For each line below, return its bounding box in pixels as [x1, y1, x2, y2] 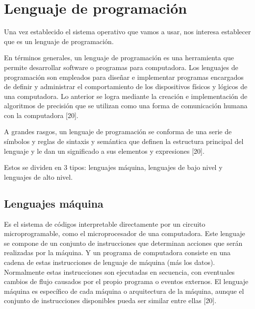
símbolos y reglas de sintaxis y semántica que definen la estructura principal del [4, 136, 244, 146]
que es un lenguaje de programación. [4, 36, 114, 46]
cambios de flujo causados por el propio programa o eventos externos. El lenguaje [4, 276, 249, 286]
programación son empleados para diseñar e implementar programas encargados [4, 71, 244, 82]
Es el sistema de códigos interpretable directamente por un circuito [4, 218, 205, 229]
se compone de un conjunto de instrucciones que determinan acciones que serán [4, 238, 243, 248]
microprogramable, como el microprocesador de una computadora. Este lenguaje [4, 228, 245, 238]
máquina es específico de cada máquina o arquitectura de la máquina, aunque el [4, 285, 244, 296]
